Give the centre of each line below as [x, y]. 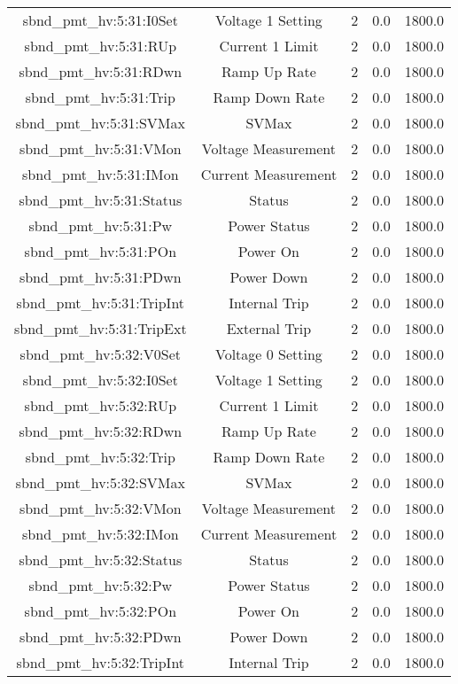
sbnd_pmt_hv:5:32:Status [101, 560]
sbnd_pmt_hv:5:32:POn [101, 611]
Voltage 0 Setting [268, 354]
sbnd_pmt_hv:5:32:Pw [101, 585]
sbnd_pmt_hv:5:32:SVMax [100, 482]
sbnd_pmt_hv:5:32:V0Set [101, 354]
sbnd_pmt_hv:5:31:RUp [101, 46]
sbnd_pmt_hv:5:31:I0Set [100, 20]
